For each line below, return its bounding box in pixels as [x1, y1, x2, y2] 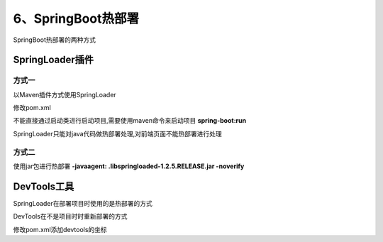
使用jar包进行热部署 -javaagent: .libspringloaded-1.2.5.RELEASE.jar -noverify [13, 162, 245, 170]
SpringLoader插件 [13, 54, 94, 66]
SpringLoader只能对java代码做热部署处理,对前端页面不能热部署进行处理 [13, 129, 223, 138]
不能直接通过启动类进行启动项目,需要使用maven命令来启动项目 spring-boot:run [13, 116, 247, 125]
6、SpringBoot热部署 [13, 11, 140, 26]
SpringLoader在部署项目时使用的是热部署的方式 [13, 199, 152, 207]
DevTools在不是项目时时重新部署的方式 [13, 212, 128, 221]
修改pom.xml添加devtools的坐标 [13, 225, 108, 233]
